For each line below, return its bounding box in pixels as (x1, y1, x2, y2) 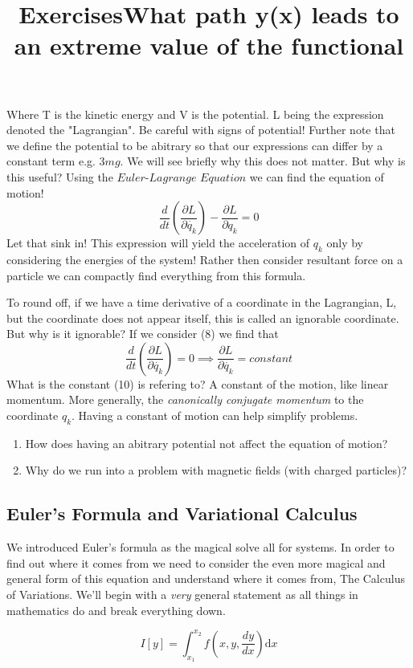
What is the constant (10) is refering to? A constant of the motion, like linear (6, 375, 389, 392)
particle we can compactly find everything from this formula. (6, 267, 306, 283)
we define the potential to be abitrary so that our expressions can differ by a (6, 136, 383, 153)
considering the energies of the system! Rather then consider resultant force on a (6, 250, 403, 267)
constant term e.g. (6, 153, 96, 169)
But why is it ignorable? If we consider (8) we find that (6, 325, 279, 342)
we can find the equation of (249, 168, 384, 185)
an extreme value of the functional (14, 29, 404, 62)
